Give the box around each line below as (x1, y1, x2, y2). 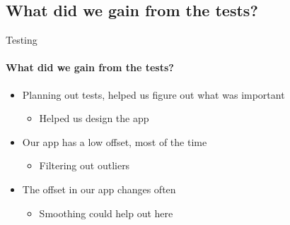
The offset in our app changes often (22, 181, 176, 196)
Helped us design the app (39, 111, 149, 126)
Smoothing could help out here (39, 205, 173, 220)
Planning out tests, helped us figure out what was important (22, 87, 285, 102)
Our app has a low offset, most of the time (22, 134, 207, 149)
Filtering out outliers (39, 158, 130, 173)
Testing (6, 32, 37, 47)
